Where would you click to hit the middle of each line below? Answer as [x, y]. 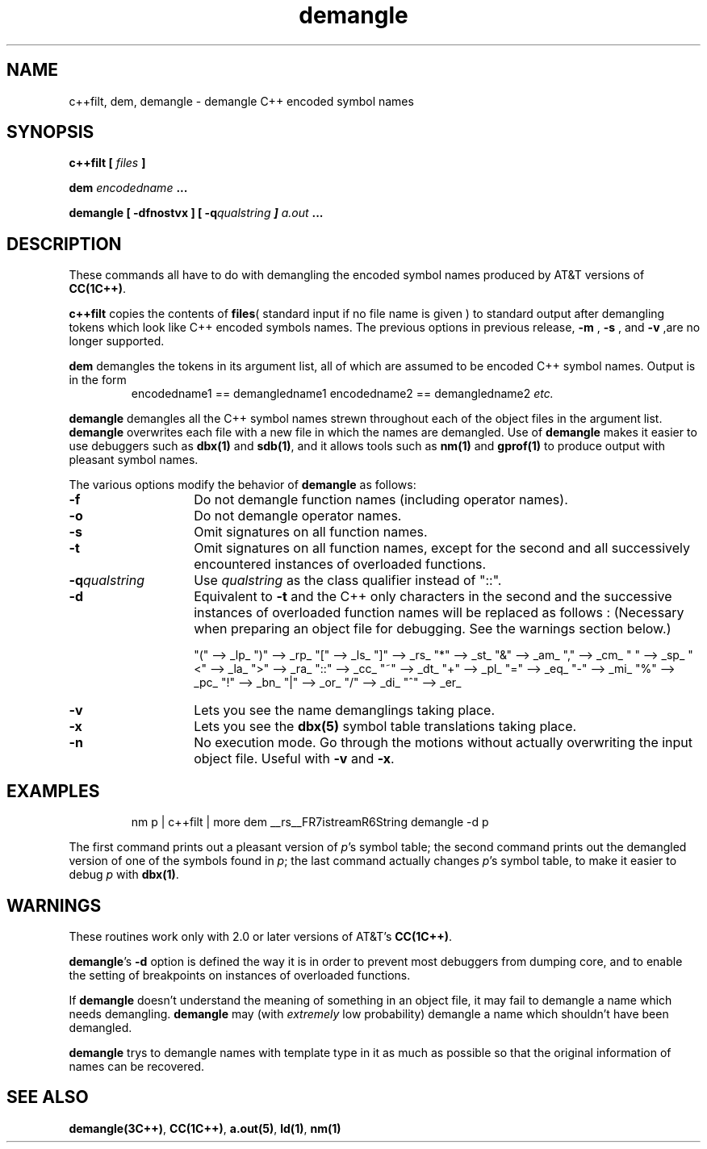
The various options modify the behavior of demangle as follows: [243, 485]
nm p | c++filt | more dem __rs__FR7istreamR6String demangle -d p [310, 822]
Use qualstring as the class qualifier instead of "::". [348, 581]
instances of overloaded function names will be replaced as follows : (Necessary [439, 613]
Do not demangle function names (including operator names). [381, 500]
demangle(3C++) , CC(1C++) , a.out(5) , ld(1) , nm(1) [205, 1128]
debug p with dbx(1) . [124, 875]
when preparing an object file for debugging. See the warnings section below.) [433, 629]
